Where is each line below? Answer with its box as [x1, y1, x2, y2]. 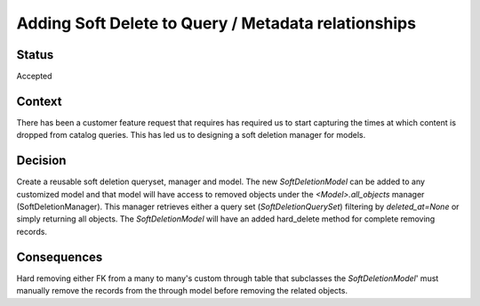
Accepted [16, 71, 52, 82]
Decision [16, 153, 67, 168]
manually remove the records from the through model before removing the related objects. [16, 286, 348, 296]
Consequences [16, 249, 103, 264]
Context [16, 93, 62, 109]
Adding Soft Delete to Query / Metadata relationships [16, 13, 417, 33]
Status [16, 47, 54, 62]
